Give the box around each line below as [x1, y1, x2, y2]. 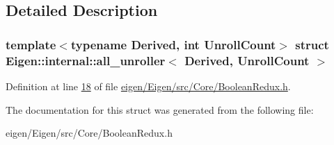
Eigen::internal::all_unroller [6, 51, 166, 69]
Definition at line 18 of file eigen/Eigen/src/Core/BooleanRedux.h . [6, 78, 291, 93]
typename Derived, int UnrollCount [70, 35, 276, 53]
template [6, 35, 56, 53]
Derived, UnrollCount [184, 51, 310, 69]
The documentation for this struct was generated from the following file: [6, 102, 314, 117]
